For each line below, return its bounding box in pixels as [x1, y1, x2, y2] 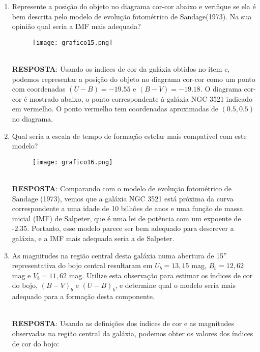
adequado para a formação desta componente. [12, 291, 155, 302]
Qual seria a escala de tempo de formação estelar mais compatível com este [12, 130, 247, 141]
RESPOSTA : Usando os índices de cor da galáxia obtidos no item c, [12, 64, 230, 74]
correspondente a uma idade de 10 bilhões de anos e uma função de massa [12, 203, 243, 214]
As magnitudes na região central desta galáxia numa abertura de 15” [12, 250, 227, 260]
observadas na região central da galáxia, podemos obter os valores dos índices [12, 328, 253, 338]
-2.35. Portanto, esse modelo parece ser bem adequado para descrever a [12, 223, 234, 233]
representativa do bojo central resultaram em [12, 260, 153, 271]
